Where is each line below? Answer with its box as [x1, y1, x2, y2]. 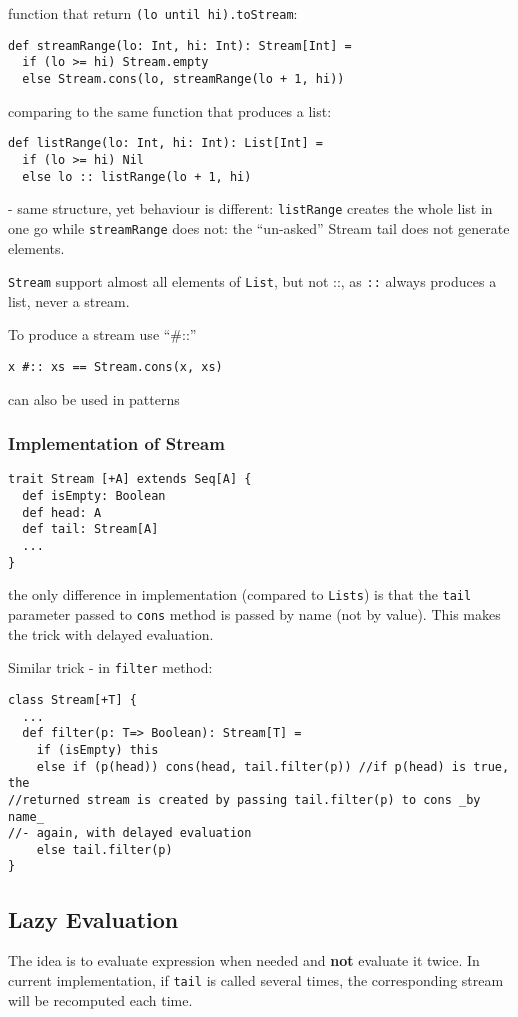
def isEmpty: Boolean [22, 489, 166, 504]
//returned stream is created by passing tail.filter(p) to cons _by [8, 792, 481, 807]
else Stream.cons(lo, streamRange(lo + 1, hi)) [22, 71, 345, 86]
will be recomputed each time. [8, 989, 193, 1010]
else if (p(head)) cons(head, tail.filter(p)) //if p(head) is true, [36, 759, 510, 774]
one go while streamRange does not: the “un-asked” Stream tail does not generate [8, 217, 510, 238]
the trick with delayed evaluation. [8, 623, 214, 644]
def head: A [22, 505, 102, 520]
